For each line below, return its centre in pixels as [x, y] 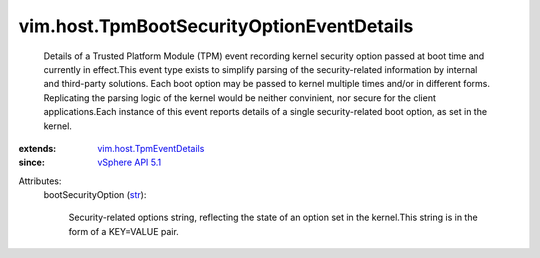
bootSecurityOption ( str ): [95, 195]
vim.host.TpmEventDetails [151, 148]
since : [31, 162]
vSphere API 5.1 [129, 162]
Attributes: [40, 181]
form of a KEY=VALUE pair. [123, 231]
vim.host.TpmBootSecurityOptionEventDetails [216, 26]
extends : [37, 148]
